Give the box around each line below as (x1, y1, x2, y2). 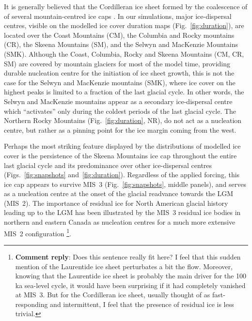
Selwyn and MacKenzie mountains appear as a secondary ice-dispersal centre (4, 96, 233, 106)
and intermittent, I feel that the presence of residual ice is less (50, 299, 234, 309)
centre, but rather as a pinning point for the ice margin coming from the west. (4, 124, 236, 135)
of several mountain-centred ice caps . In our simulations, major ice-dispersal (4, 11, 232, 21)
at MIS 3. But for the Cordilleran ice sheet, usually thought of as (15, 290, 210, 300)
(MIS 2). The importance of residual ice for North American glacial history (4, 198, 228, 208)
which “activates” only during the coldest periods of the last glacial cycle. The (4, 106, 236, 116)
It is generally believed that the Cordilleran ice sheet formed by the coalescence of (4, 1, 248, 11)
